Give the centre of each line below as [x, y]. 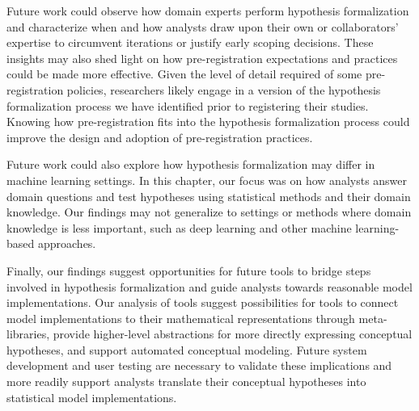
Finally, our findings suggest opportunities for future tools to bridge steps [189, 270]
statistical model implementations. [92, 397]
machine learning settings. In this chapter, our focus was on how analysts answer [207, 180]
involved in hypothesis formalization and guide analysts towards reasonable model [209, 286]
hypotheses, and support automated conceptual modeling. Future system [187, 349]
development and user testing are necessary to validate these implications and [199, 365]
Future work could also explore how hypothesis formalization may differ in [191, 164]
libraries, [28, 334]
